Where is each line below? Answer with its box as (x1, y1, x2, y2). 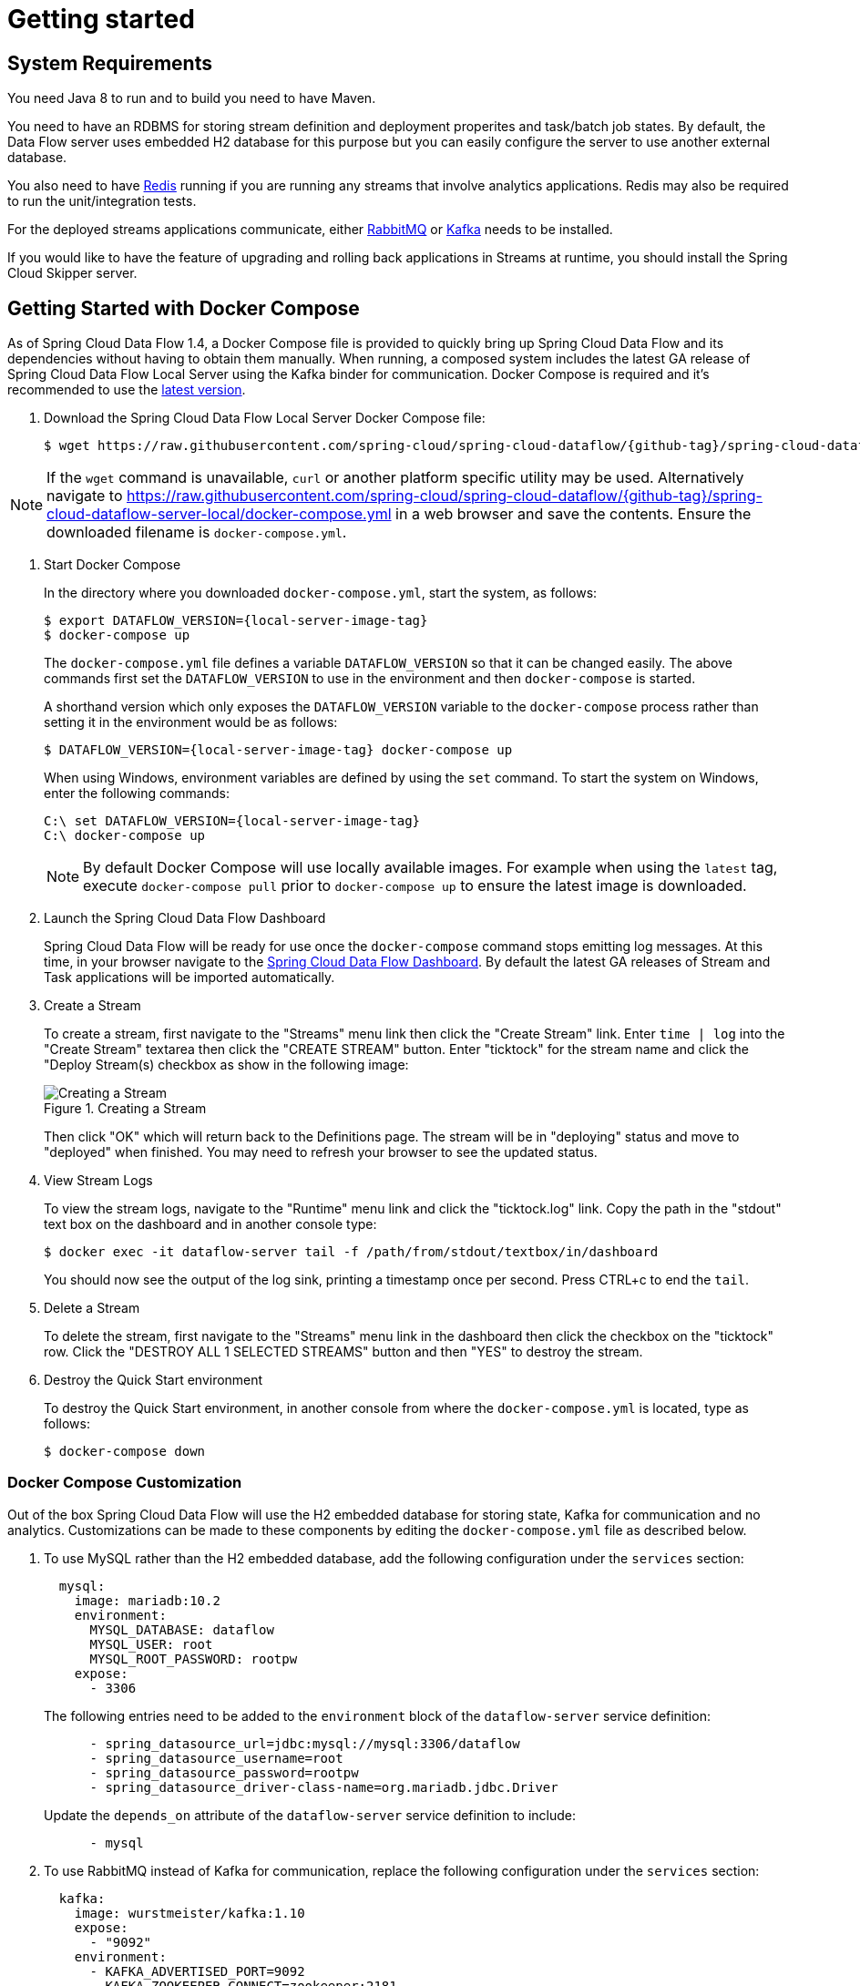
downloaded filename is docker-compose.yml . (46, 523, 347, 542)
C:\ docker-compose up (44, 828, 206, 844)
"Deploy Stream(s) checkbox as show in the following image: (44, 1057, 409, 1073)
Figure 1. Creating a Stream (44, 1100, 207, 1117)
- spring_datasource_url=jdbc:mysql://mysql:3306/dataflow (89, 1735, 520, 1751)
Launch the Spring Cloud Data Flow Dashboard (44, 910, 326, 926)
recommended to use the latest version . (7, 382, 246, 398)
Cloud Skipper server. (7, 265, 138, 282)
